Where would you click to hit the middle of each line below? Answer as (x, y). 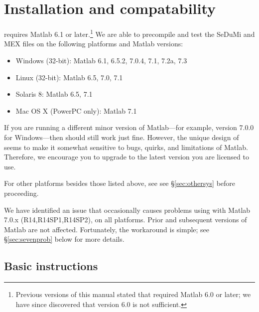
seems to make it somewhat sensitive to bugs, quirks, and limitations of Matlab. (126, 147)
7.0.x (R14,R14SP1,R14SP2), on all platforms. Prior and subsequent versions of (126, 220)
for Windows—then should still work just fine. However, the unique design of (122, 137)
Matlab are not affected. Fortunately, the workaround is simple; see (107, 229)
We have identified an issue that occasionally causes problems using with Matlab (127, 210)
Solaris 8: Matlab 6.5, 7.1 (54, 94)
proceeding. (21, 193)
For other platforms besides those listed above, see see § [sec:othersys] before (120, 183)
